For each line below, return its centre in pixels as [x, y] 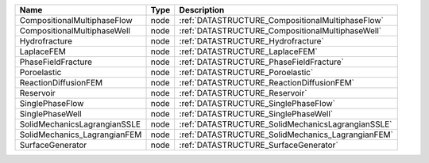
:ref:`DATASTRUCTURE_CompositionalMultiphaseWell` [280, 30]
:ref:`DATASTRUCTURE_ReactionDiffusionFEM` [267, 83]
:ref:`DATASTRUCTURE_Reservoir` [243, 93]
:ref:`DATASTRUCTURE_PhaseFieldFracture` [262, 62]
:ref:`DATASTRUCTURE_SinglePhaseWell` [256, 114]
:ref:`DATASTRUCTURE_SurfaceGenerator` [259, 145]
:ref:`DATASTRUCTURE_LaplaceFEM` [248, 51]
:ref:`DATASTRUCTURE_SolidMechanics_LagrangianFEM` [286, 135]
